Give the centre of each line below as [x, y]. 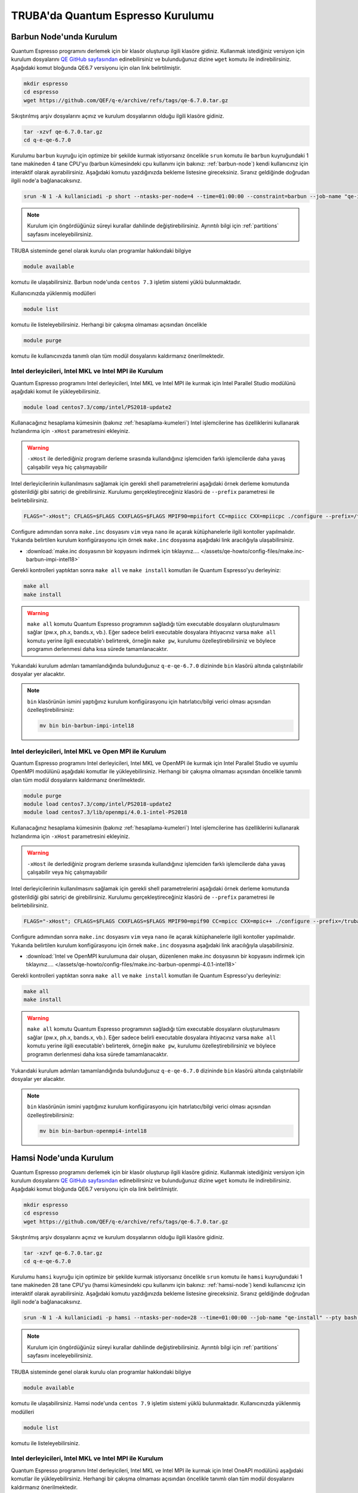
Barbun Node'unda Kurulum [64, 37]
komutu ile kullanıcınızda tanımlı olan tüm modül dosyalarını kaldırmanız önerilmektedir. [118, 356]
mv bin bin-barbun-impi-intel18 [87, 726]
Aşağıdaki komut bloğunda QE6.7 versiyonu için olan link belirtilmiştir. [96, 67]
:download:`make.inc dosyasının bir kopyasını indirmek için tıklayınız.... [113, 551]
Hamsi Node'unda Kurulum [62, 1158]
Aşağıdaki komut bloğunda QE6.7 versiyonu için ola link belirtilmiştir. [95, 1189]
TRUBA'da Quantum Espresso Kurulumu [112, 16]
